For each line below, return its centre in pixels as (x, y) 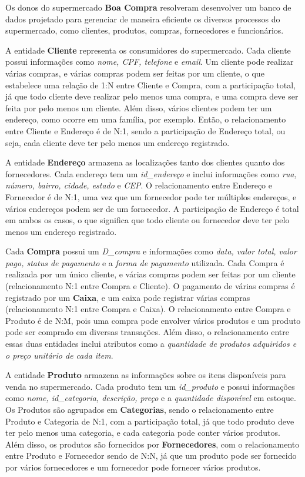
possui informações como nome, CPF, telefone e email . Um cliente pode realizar (150, 62)
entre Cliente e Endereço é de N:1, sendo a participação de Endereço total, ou (145, 130)
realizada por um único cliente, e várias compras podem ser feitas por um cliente (150, 274)
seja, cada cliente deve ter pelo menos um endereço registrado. (118, 142)
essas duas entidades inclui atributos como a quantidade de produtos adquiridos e (151, 344)
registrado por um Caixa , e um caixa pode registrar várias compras (128, 297)
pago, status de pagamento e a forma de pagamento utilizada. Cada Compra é (145, 262)
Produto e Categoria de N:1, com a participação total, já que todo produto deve (150, 421)
